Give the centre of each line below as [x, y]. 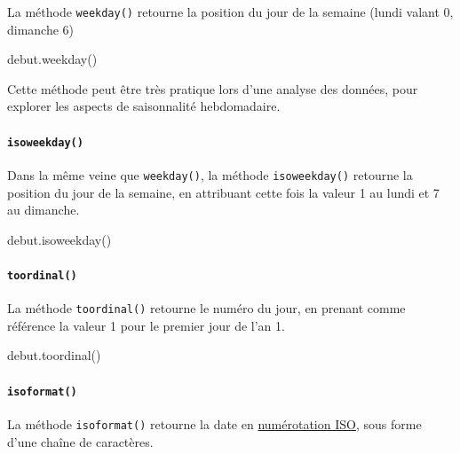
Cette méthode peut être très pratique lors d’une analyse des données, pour [213, 88]
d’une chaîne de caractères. [80, 441]
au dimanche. [44, 210]
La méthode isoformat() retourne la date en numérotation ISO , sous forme [214, 423]
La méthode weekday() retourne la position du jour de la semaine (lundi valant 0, [230, 12]
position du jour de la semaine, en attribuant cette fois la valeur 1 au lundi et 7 [223, 192]
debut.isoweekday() [59, 239]
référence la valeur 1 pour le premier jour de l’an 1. [146, 325]
